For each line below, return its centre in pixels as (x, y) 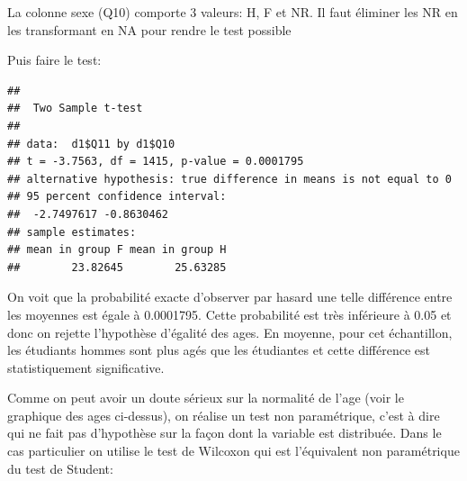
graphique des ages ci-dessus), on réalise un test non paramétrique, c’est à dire (224, 415)
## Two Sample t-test (75, 109)
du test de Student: (60, 468)
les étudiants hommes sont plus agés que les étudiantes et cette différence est (219, 350)
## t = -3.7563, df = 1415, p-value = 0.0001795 (156, 162)
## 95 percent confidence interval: (117, 197)
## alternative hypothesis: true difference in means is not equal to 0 (229, 179)
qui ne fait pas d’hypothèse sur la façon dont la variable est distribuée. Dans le (225, 433)
